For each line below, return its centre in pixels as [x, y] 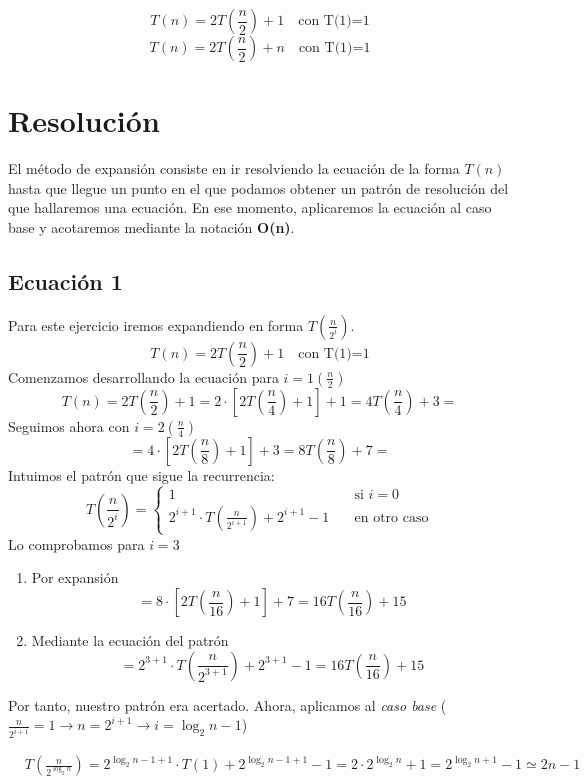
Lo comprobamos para [76, 543]
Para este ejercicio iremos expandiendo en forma [156, 324]
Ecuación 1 [65, 280]
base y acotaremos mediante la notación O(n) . [151, 226]
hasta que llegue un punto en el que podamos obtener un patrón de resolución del [258, 187]
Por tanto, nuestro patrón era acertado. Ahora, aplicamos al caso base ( [227, 704]
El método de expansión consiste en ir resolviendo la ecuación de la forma [234, 168]
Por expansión [75, 577]
